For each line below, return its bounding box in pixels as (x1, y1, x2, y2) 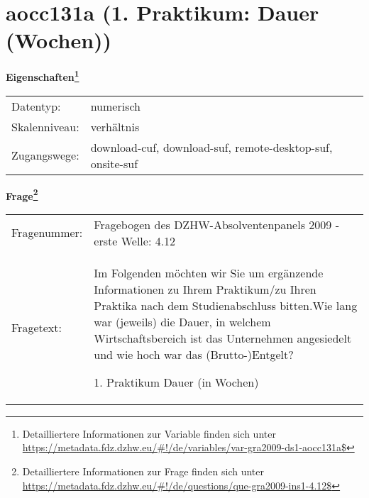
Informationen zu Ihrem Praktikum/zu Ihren (94, 280, 316, 297)
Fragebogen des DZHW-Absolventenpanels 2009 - (94, 216, 339, 233)
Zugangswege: (11, 147, 79, 164)
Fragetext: (11, 319, 62, 336)
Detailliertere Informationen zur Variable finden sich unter (22, 426, 276, 441)
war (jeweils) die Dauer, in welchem (94, 313, 271, 330)
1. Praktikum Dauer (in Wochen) (94, 373, 259, 390)
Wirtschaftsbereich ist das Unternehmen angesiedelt (94, 329, 352, 346)
